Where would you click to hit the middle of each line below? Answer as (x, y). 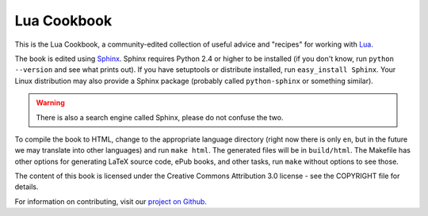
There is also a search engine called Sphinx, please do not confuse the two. (160, 117)
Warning (50, 103)
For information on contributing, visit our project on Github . (111, 201)
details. (27, 187)
